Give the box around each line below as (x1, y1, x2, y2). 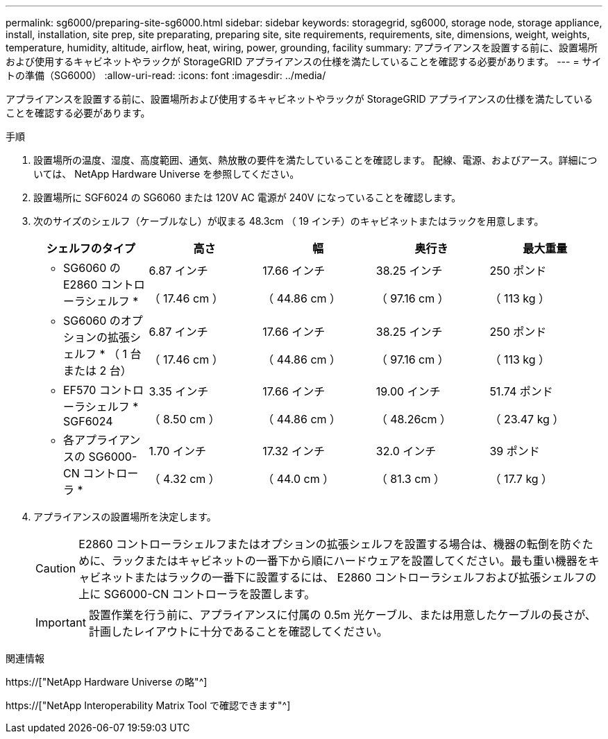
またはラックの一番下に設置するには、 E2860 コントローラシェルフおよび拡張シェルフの (134, 570, 597, 584)
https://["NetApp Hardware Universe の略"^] (6, 676, 208, 688)
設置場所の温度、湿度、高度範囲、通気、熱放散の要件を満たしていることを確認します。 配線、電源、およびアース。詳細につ (33, 154, 598, 166)
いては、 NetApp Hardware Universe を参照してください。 (33, 168, 300, 180)
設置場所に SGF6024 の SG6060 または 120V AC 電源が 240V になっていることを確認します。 (33, 192, 462, 203)
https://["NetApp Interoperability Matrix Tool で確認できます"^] (6, 699, 291, 711)
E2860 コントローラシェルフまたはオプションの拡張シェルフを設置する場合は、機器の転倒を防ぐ (78, 537, 582, 551)
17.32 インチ (262, 444, 326, 458)
